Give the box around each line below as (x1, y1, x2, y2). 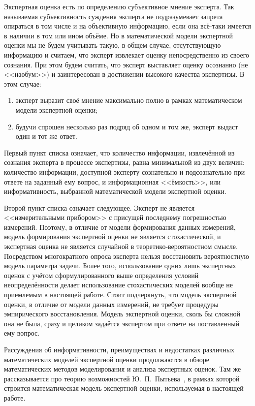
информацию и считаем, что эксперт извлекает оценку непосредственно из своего (4, 49, 250, 60)
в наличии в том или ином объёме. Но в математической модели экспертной (4, 30, 233, 40)
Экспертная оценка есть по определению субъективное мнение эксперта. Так (4, 1, 234, 11)
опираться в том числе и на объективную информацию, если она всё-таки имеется (4, 21, 251, 31)
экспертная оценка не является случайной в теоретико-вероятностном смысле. (4, 241, 238, 251)
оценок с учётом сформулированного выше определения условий (4, 270, 199, 280)
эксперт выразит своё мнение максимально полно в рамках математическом (15, 95, 242, 105)
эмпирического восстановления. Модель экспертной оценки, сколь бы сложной (4, 309, 241, 319)
